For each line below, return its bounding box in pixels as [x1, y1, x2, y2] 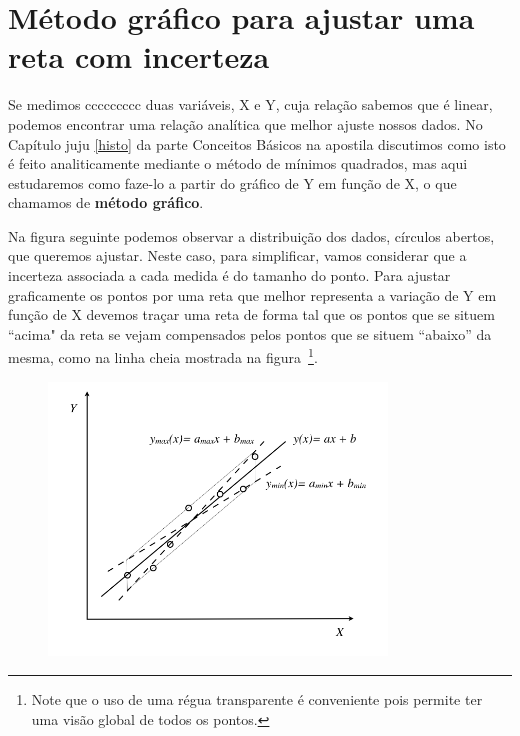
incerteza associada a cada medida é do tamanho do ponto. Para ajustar [8, 265, 451, 286]
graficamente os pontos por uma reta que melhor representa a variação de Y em [8, 284, 497, 305]
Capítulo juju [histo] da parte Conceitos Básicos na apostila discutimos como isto [8, 133, 506, 154]
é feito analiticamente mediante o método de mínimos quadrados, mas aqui [8, 153, 468, 174]
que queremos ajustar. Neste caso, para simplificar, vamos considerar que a [8, 245, 467, 266]
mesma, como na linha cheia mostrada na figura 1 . [8, 344, 318, 368]
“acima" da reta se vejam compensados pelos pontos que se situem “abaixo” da [8, 323, 492, 344]
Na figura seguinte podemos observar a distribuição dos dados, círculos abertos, [8, 225, 495, 246]
